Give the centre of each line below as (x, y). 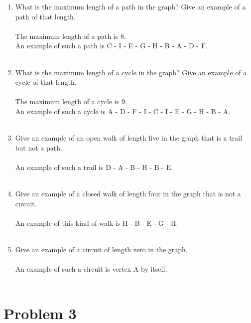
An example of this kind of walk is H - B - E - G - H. (97, 223)
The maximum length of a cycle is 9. (71, 101)
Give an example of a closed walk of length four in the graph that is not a (128, 194)
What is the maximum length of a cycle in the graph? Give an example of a (131, 72)
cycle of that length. (46, 82)
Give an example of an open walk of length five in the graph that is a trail (129, 138)
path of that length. (45, 16)
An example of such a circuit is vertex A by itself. (91, 269)
